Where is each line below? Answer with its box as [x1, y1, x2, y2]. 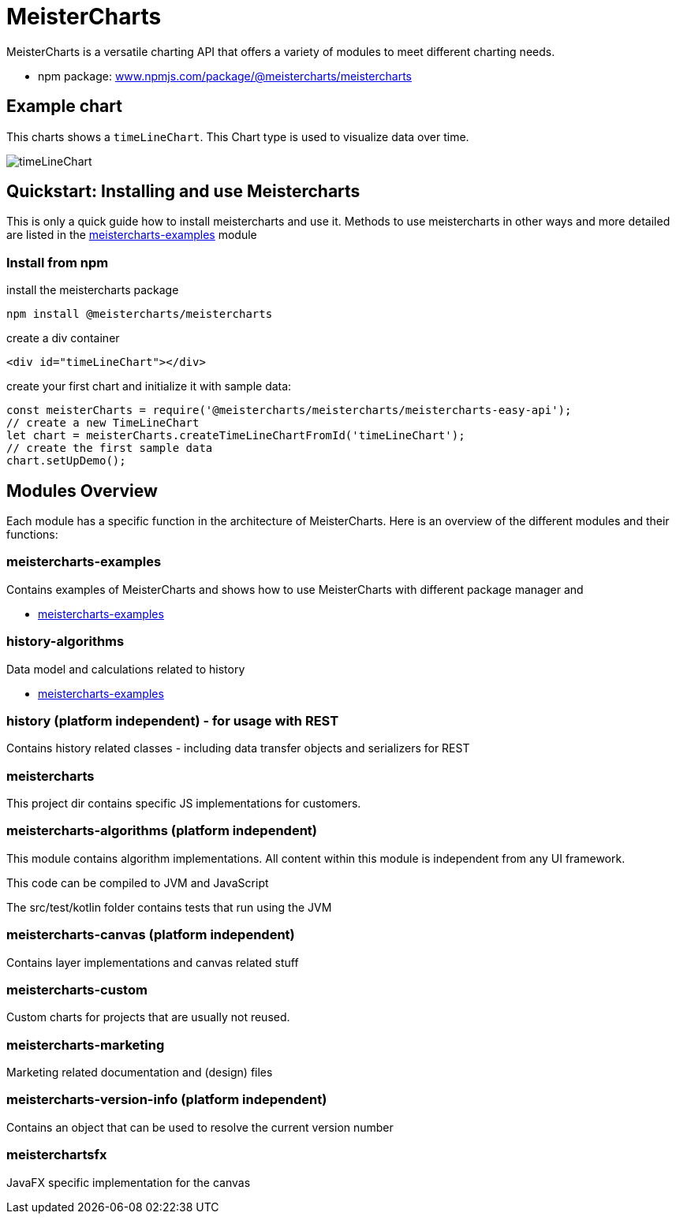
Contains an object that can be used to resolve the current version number [6, 1120, 394, 1134]
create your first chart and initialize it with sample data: [6, 379, 292, 394]
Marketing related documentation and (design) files [6, 1065, 273, 1080]
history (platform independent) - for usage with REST [6, 712, 339, 729]
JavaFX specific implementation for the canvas [6, 1175, 251, 1189]
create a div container [6, 331, 120, 345]
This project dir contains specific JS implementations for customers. [6, 797, 361, 811]
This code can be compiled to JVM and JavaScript [6, 875, 269, 890]
